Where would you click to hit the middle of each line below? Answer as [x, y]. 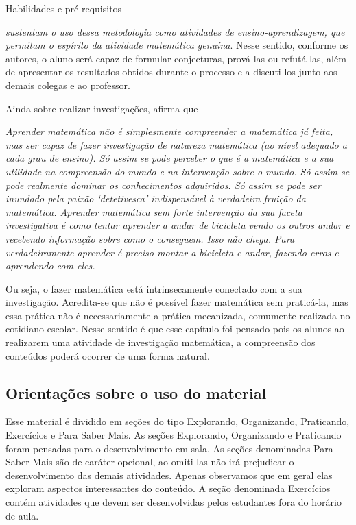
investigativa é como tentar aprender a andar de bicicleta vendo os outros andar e [178, 225]
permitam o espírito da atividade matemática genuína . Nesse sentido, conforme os [177, 45]
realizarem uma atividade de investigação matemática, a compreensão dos [161, 342]
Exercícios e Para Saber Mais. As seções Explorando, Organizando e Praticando [174, 435]
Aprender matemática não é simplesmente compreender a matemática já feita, [169, 131]
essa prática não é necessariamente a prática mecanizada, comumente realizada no [178, 315]
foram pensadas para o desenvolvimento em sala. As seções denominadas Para [169, 448]
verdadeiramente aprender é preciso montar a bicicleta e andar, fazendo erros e [172, 252]
